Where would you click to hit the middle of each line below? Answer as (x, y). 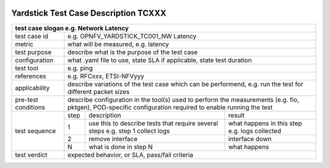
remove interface (113, 139)
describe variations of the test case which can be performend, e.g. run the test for (185, 84)
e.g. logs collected (255, 131)
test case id (32, 36)
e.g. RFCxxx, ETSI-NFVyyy (106, 76)
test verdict (31, 155)
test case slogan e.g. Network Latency (72, 28)
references (31, 76)
